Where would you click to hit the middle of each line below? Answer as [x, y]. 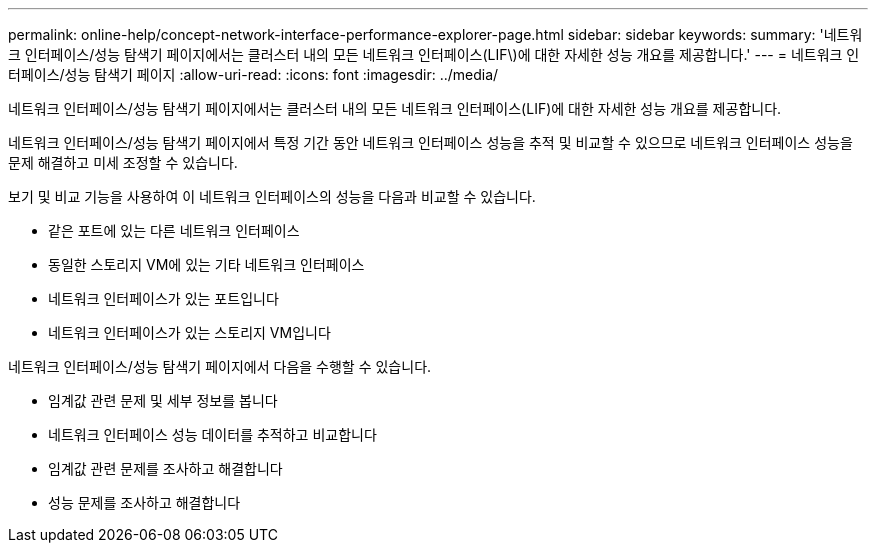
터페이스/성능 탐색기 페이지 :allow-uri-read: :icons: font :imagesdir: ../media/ [253, 74]
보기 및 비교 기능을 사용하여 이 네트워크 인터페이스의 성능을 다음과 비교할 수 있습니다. [272, 196]
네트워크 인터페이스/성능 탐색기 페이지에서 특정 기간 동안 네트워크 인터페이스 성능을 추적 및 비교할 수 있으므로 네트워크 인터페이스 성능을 [430, 142]
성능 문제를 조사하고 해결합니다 [144, 502]
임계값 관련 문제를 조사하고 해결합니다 [165, 468]
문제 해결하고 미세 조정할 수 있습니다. [123, 162]
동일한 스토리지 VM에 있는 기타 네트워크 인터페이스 [206, 264]
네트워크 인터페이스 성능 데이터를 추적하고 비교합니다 [212, 434]
